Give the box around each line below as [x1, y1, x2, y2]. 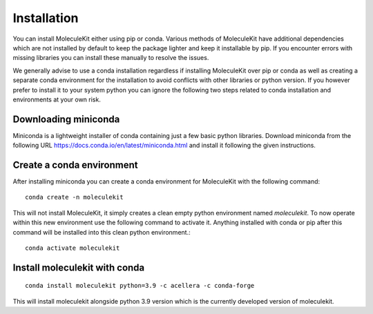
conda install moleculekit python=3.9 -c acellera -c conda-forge [25, 282, 255, 290]
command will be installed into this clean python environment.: [12, 228, 191, 236]
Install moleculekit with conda [12, 262, 145, 273]
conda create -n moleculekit [25, 193, 124, 202]
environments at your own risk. [12, 95, 102, 104]
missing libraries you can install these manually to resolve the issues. [12, 54, 209, 62]
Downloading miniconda [12, 113, 120, 125]
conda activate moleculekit [25, 244, 120, 252]
